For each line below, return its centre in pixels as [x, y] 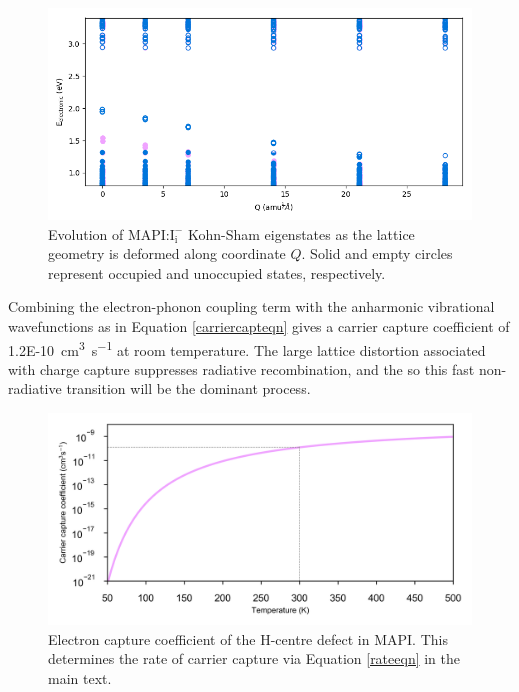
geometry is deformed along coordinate [167, 253]
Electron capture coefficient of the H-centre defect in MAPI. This [248, 638]
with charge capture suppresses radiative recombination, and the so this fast [241, 368]
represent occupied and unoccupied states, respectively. [217, 272]
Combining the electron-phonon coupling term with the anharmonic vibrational [251, 306]
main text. [80, 677]
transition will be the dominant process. [188, 388]
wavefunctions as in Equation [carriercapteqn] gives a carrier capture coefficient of [259, 325]
